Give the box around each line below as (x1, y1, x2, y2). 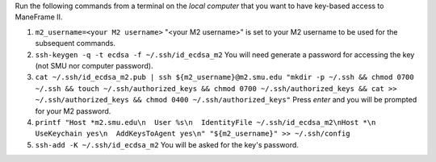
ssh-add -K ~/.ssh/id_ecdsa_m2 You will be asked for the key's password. (35, 139, 299, 149)
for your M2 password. (35, 106, 111, 116)
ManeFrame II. (15, 12, 63, 22)
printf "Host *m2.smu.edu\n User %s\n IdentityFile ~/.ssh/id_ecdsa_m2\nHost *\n (35, 118, 376, 127)
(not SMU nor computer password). (35, 60, 153, 70)
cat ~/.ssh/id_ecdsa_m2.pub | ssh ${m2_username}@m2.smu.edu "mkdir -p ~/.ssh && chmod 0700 (35, 73, 415, 82)
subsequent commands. (35, 39, 116, 48)
